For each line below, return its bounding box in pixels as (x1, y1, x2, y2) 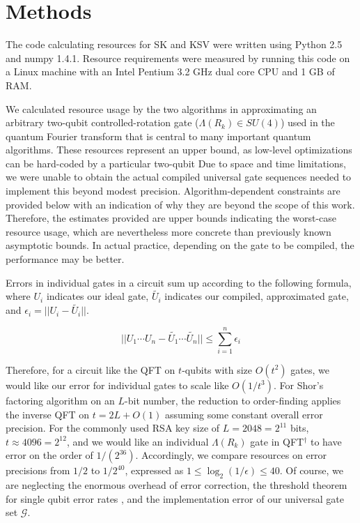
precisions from (6, 463, 70, 478)
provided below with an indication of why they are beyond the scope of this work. (6, 197, 355, 211)
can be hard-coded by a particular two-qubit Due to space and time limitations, (6, 156, 346, 170)
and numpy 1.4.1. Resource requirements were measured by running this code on (6, 50, 350, 65)
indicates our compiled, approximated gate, (164, 289, 349, 303)
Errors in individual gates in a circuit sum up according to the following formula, (6, 275, 352, 289)
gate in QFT (250, 434, 304, 448)
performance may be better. (6, 252, 125, 266)
